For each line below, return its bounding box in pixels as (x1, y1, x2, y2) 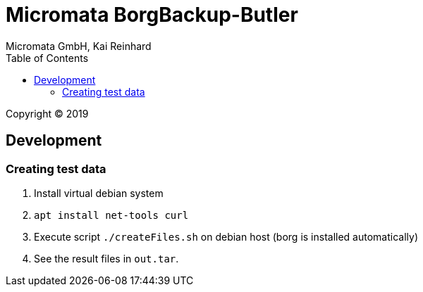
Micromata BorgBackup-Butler (6, 3, 298, 27)
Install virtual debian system (34, 186, 164, 199)
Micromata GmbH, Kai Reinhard (6, 39, 152, 52)
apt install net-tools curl (34, 209, 189, 221)
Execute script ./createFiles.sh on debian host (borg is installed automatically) (34, 230, 419, 243)
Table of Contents (6, 51, 89, 64)
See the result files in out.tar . (34, 252, 179, 265)
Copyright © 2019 (6, 107, 89, 120)
